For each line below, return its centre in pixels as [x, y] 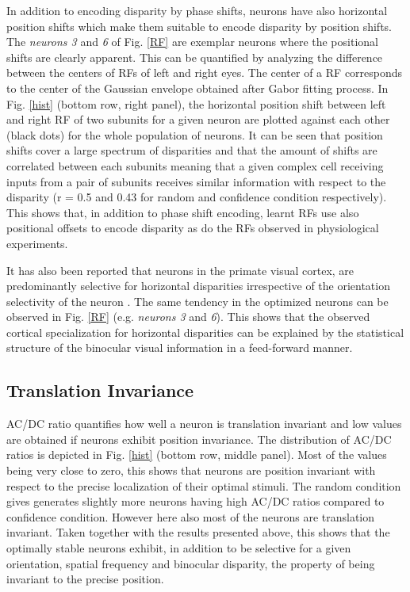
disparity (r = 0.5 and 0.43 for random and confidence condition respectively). [197, 197]
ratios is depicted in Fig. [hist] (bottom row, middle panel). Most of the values [197, 455]
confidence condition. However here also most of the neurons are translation [191, 516]
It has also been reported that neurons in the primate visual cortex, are [180, 270]
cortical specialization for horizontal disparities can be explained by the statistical [205, 332]
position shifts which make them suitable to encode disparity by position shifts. [199, 26]
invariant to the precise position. [85, 579]
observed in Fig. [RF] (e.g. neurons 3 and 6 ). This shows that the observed [188, 317]
